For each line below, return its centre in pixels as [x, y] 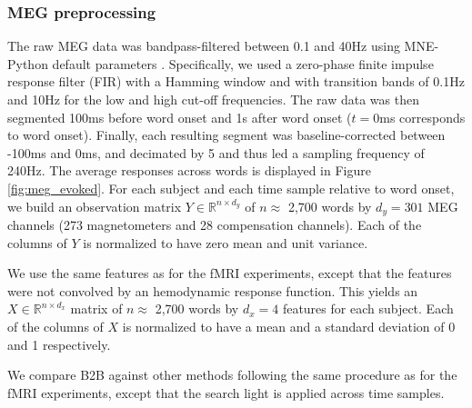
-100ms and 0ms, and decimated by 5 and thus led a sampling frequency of [216, 152]
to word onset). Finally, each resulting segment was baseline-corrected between [226, 135]
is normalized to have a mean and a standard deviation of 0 [289, 326]
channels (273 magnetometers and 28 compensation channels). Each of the [215, 225]
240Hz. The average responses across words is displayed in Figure [189, 170]
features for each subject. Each [368, 308]
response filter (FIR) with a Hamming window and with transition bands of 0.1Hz [236, 81]
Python [28, 63]
